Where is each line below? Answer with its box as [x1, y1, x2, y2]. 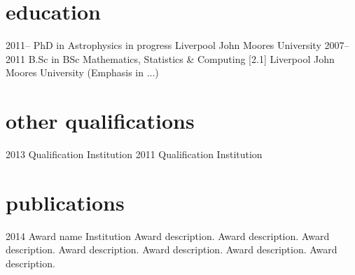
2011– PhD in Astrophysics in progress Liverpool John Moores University [6, 38, 321, 52]
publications [6, 188, 125, 216]
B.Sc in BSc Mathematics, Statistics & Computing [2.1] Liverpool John [28, 51, 335, 66]
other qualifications [6, 106, 195, 135]
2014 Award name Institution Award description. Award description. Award [6, 228, 330, 243]
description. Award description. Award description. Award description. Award [6, 242, 337, 257]
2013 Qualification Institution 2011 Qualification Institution [6, 147, 263, 162]
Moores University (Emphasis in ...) [6, 65, 159, 80]
